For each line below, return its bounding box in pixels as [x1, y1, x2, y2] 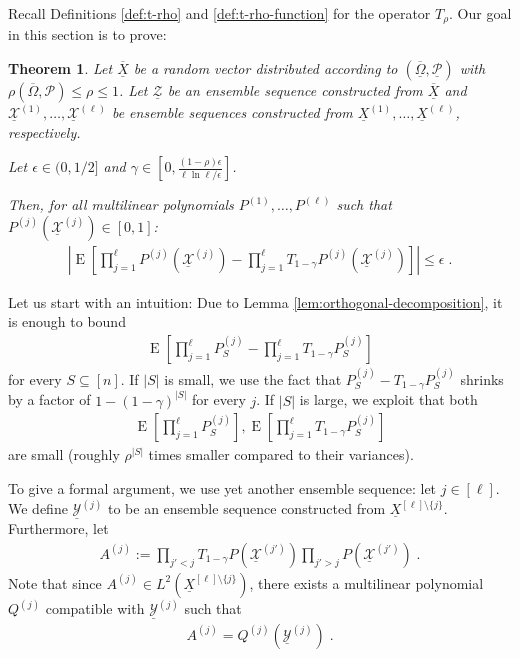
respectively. [8, 121, 81, 142]
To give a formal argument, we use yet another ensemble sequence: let [8, 478, 437, 498]
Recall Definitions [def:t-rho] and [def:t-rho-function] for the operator [8, 3, 431, 23]
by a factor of [8, 389, 91, 410]
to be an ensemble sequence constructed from [107, 498, 386, 519]
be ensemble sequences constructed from [111, 102, 353, 123]
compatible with [45, 598, 145, 619]
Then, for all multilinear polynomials [8, 194, 234, 215]
